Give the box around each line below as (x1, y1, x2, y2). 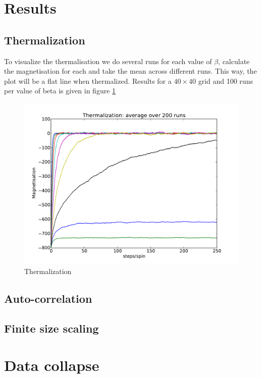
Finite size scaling (4, 320, 99, 336)
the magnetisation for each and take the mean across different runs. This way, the (4, 66, 257, 76)
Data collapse (4, 355, 99, 375)
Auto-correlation (4, 290, 92, 306)
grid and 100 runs (198, 75, 253, 86)
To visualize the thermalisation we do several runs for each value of (4, 56, 212, 66)
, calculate (218, 56, 250, 66)
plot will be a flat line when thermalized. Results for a (4, 75, 172, 86)
